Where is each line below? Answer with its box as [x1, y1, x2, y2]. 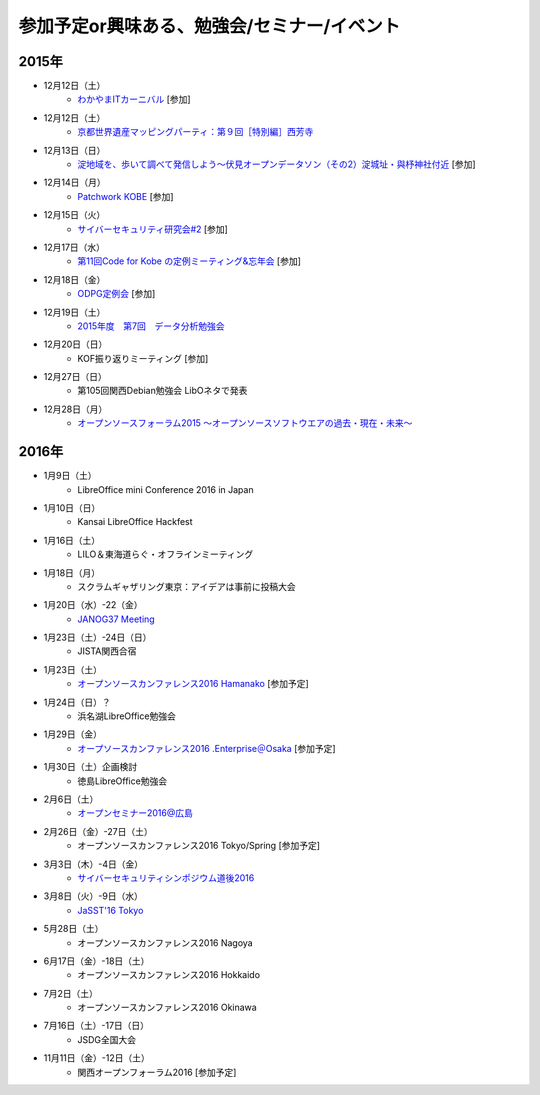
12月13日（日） [43, 144, 106, 156]
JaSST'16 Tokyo [77, 904, 144, 916]
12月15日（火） [43, 209, 106, 221]
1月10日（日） [43, 501, 101, 514]
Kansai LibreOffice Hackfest [77, 516, 194, 528]
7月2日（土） [43, 987, 99, 999]
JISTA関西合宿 [77, 645, 137, 657]
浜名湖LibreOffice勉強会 [77, 710, 177, 722]
